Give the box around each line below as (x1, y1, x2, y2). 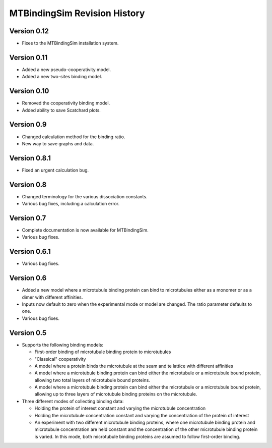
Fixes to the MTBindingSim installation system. (22, 40, 119, 46)
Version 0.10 (9, 87, 49, 95)
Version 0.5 (9, 328, 47, 337)
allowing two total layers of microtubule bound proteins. (34, 377, 151, 383)
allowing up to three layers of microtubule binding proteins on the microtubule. (34, 391, 197, 397)
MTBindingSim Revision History (9, 8, 145, 19)
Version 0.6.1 (9, 247, 51, 256)
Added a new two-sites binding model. (22, 74, 103, 80)
